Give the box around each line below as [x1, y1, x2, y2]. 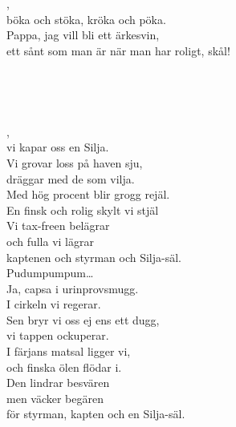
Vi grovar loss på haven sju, [6, 154, 143, 171]
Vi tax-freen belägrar [6, 217, 110, 234]
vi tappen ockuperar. [6, 327, 109, 344]
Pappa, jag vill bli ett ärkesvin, [6, 26, 160, 43]
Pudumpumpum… [6, 264, 94, 281]
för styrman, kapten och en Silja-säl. [6, 405, 185, 422]
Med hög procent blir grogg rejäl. [6, 186, 170, 203]
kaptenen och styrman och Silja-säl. [6, 248, 181, 265]
